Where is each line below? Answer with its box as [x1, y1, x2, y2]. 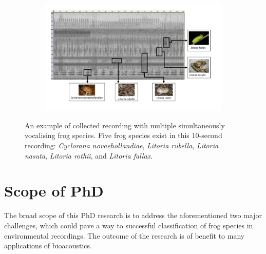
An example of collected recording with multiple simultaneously [25, 120, 225, 130]
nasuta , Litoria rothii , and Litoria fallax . [25, 150, 153, 161]
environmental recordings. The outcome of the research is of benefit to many [4, 230, 245, 241]
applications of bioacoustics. [4, 240, 92, 251]
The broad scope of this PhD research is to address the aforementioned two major [4, 210, 262, 221]
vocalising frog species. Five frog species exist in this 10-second [25, 130, 222, 141]
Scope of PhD [4, 180, 104, 201]
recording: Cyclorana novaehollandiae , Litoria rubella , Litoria [25, 140, 219, 151]
